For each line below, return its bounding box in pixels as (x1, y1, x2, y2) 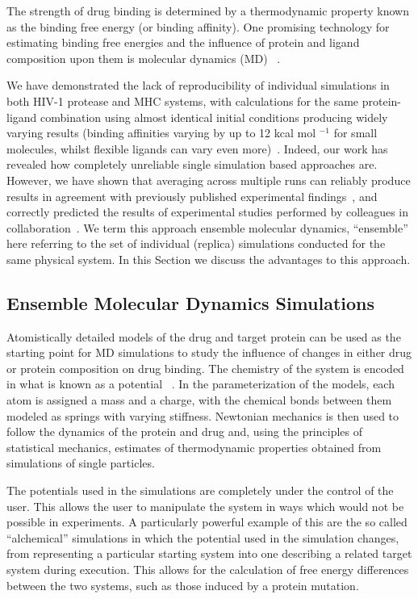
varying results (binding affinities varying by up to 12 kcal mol (6, 124, 316, 141)
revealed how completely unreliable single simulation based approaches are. (6, 156, 378, 173)
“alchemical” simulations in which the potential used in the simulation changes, (6, 529, 399, 546)
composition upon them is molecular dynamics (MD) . (6, 49, 281, 66)
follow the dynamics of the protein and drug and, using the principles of (6, 423, 363, 440)
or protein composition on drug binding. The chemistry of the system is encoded (6, 359, 404, 376)
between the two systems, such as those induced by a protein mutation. (6, 576, 359, 593)
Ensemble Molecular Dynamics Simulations (6, 290, 375, 315)
